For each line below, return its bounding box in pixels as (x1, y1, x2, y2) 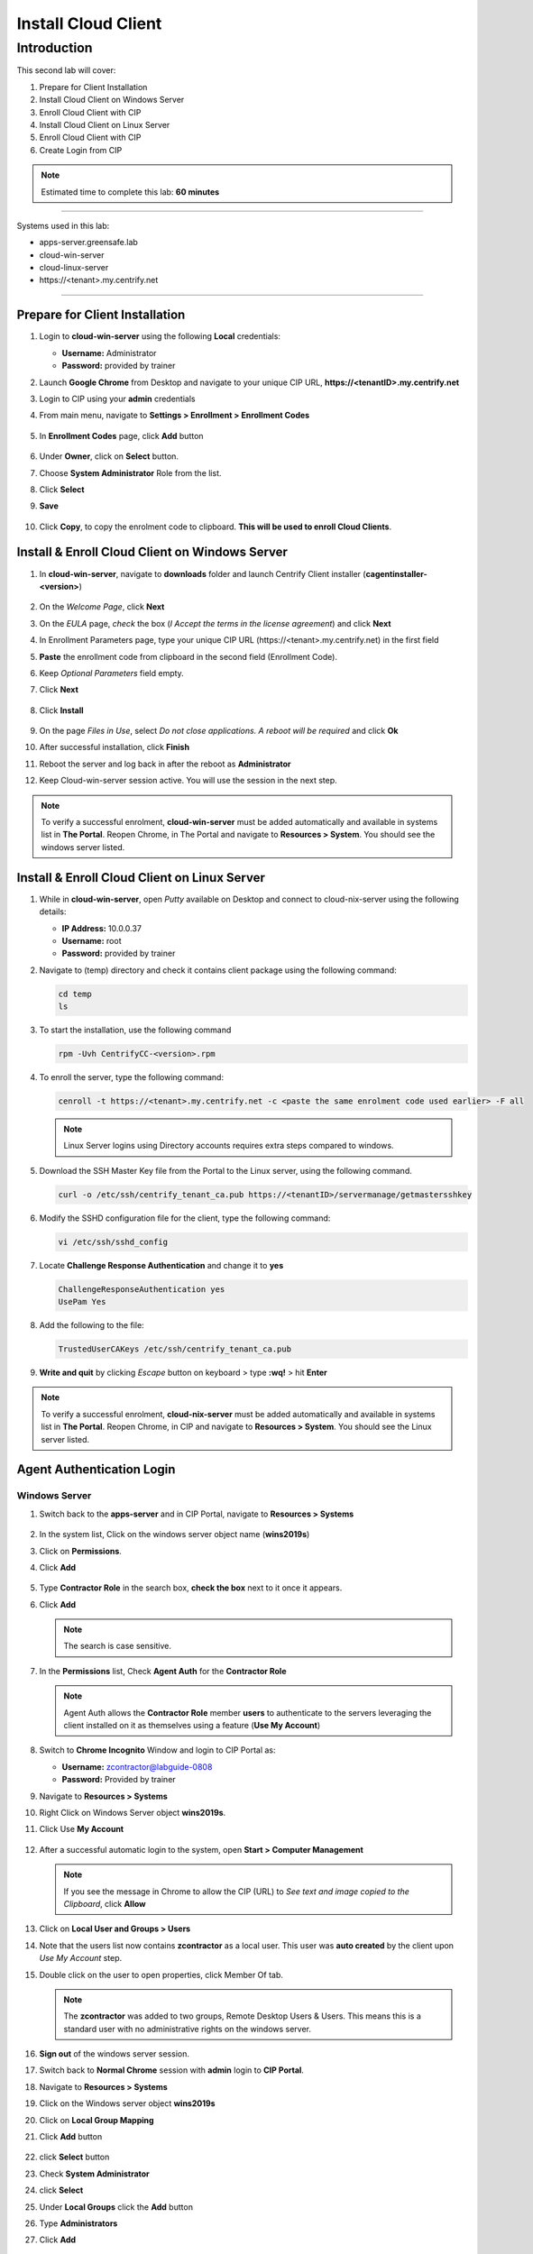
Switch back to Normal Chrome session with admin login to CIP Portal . (39, 2065, 304, 2075)
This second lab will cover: (16, 65, 116, 76)
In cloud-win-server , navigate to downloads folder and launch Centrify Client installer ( (39, 568, 366, 579)
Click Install (39, 704, 85, 716)
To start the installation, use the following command (39, 1024, 232, 1036)
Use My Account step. (39, 1953, 123, 1964)
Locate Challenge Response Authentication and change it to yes (39, 1260, 284, 1270)
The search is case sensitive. (63, 1641, 171, 1652)
